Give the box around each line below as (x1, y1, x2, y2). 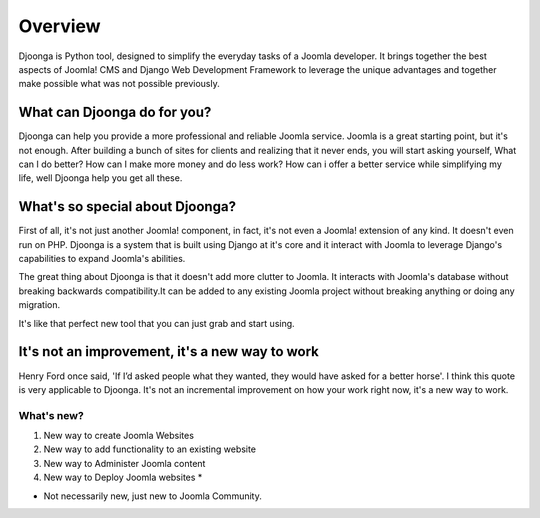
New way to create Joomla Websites (43, 430, 195, 442)
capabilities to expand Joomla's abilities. (18, 253, 186, 265)
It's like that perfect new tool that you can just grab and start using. (18, 317, 295, 329)
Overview (18, 15, 101, 37)
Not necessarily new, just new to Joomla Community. (43, 490, 262, 502)
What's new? (18, 408, 84, 422)
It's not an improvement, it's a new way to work (18, 343, 320, 360)
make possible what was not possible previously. (18, 78, 220, 90)
